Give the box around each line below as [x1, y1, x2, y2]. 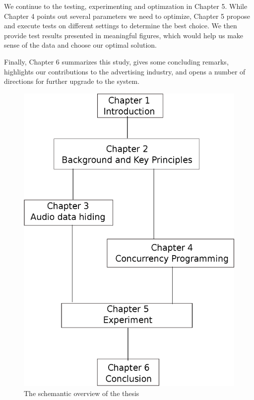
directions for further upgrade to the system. [4, 76, 140, 86]
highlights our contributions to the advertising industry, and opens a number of [4, 66, 246, 76]
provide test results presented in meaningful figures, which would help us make [4, 30, 244, 40]
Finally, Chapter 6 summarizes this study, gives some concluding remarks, [4, 56, 229, 67]
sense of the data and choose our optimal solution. [4, 40, 157, 50]
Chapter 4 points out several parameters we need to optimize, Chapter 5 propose [4, 10, 250, 21]
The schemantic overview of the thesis [24, 388, 139, 399]
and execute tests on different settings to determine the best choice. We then [4, 20, 237, 31]
